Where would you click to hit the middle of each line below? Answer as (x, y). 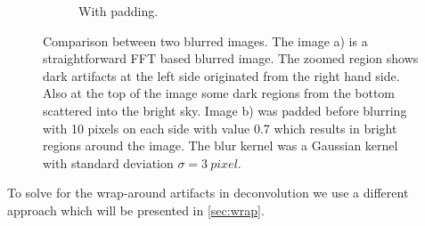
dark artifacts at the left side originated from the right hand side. (221, 75)
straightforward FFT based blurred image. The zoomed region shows (231, 58)
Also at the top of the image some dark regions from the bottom (219, 93)
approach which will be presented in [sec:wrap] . (136, 210)
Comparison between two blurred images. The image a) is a (205, 40)
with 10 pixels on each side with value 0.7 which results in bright (220, 128)
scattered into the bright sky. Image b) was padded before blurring (225, 110)
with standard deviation (108, 162)
